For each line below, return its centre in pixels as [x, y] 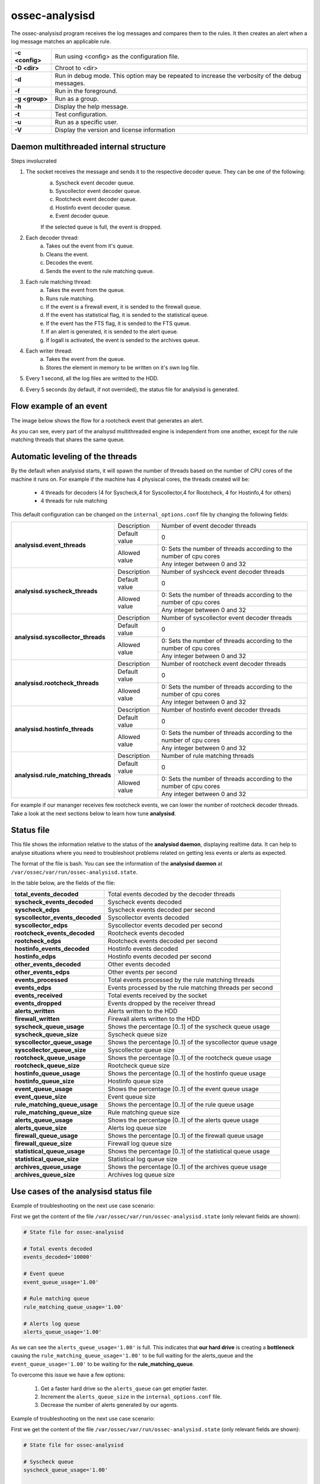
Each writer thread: [49, 351]
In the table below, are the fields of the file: [63, 883]
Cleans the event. [67, 254]
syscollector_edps [41, 925]
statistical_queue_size [47, 1159]
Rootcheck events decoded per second [163, 941]
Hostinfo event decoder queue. [93, 207]
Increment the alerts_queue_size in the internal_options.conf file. [131, 1396]
